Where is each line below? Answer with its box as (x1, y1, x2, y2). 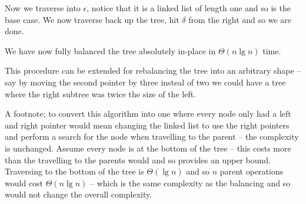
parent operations (219, 165, 284, 177)
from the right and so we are (188, 13, 291, 25)
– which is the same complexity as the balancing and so (89, 176, 291, 189)
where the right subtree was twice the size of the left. (5, 87, 197, 100)
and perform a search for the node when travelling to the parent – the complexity (5, 130, 299, 143)
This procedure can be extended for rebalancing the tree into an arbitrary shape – (5, 64, 301, 77)
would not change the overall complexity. (5, 188, 152, 200)
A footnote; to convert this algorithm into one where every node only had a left (5, 107, 291, 120)
